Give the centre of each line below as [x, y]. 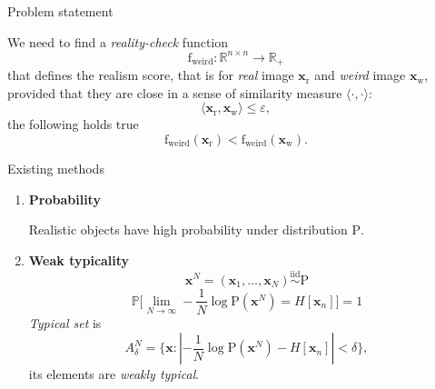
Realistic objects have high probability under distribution [188, 229]
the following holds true [73, 124]
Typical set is [65, 322]
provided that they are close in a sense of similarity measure [175, 92]
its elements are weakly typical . [114, 374]
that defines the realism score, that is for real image [151, 75]
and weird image [360, 75]
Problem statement [60, 11]
